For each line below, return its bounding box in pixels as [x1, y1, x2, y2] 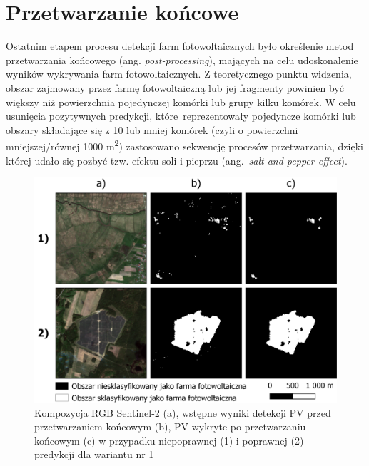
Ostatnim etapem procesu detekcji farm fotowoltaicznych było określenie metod [6, 38, 354, 53]
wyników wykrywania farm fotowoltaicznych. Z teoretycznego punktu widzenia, [6, 66, 352, 81]
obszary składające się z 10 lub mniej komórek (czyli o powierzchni [6, 122, 298, 137]
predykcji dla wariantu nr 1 [34, 447, 154, 462]
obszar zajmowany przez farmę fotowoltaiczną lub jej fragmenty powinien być [6, 80, 344, 95]
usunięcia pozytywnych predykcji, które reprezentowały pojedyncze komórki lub [6, 108, 356, 123]
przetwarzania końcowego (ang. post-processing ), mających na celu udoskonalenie [6, 52, 358, 67]
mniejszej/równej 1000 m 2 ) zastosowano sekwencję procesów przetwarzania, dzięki [6, 137, 363, 153]
